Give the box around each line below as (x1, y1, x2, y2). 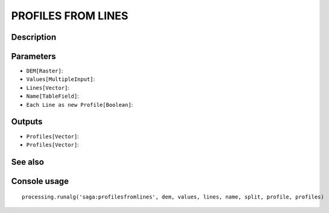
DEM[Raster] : (26, 67, 63, 75)
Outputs (11, 116, 43, 127)
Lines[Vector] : (26, 84, 69, 91)
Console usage (11, 176, 69, 186)
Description (11, 32, 57, 42)
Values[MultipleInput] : (26, 75, 95, 83)
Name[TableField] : (26, 92, 79, 100)
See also (11, 157, 45, 167)
